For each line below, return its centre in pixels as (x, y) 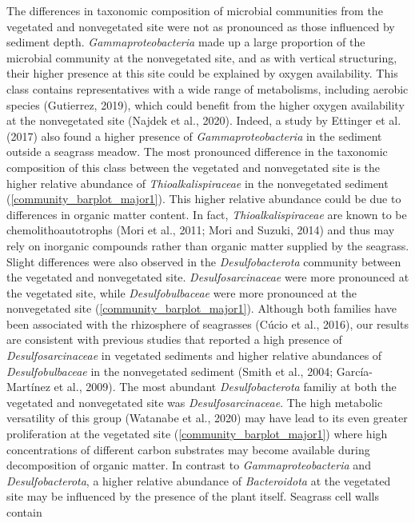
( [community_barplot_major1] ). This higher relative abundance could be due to (204, 199)
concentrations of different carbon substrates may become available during (188, 449)
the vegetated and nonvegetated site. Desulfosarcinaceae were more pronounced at (208, 277)
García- (354, 371)
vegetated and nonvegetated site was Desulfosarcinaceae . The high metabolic (195, 402)
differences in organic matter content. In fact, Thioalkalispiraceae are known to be (207, 214)
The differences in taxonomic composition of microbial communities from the (195, 10)
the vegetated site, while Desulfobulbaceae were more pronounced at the (182, 292)
